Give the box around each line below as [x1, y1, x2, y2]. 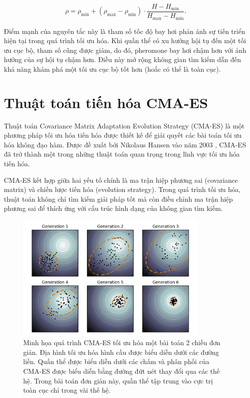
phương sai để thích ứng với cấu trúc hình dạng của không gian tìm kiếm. [4, 203, 223, 213]
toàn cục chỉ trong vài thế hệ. [23, 385, 111, 395]
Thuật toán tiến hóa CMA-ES [4, 92, 208, 112]
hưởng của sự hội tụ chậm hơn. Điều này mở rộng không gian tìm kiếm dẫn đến [4, 54, 241, 64]
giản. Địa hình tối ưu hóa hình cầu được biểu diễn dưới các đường [23, 347, 219, 357]
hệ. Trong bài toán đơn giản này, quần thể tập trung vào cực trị [23, 375, 213, 385]
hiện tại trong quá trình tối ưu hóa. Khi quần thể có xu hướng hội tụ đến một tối [4, 35, 246, 46]
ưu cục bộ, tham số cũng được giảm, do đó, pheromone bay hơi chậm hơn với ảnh [4, 45, 247, 55]
